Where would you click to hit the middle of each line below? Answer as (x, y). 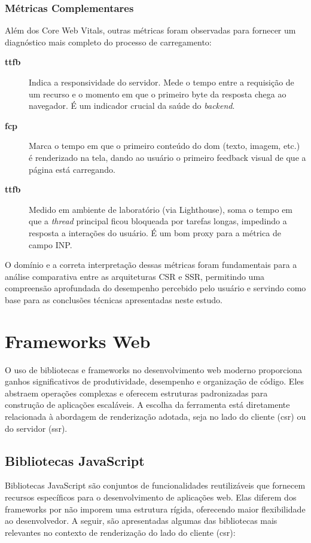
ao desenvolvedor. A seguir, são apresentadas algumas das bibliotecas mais (141, 521)
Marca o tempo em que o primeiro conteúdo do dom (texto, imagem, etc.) (164, 146)
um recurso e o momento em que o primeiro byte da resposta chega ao (158, 94)
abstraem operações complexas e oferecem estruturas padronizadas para (136, 393)
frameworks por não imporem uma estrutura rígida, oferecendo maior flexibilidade (155, 509)
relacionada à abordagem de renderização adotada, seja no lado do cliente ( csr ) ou (155, 416)
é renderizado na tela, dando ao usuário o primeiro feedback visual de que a (167, 157)
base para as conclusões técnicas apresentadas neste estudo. (114, 299)
